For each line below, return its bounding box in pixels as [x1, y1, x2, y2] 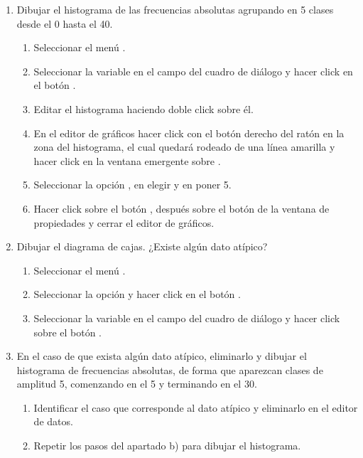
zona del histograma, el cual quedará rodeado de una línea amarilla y [33, 139, 335, 154]
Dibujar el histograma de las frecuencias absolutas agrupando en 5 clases [16, 2, 334, 16]
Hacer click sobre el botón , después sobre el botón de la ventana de [33, 201, 330, 215]
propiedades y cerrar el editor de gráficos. [33, 215, 215, 230]
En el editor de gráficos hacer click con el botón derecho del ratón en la [33, 125, 345, 140]
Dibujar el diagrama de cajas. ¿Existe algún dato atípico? [16, 239, 268, 254]
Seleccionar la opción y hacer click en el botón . [33, 287, 241, 302]
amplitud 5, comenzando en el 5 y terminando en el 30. [16, 376, 257, 391]
